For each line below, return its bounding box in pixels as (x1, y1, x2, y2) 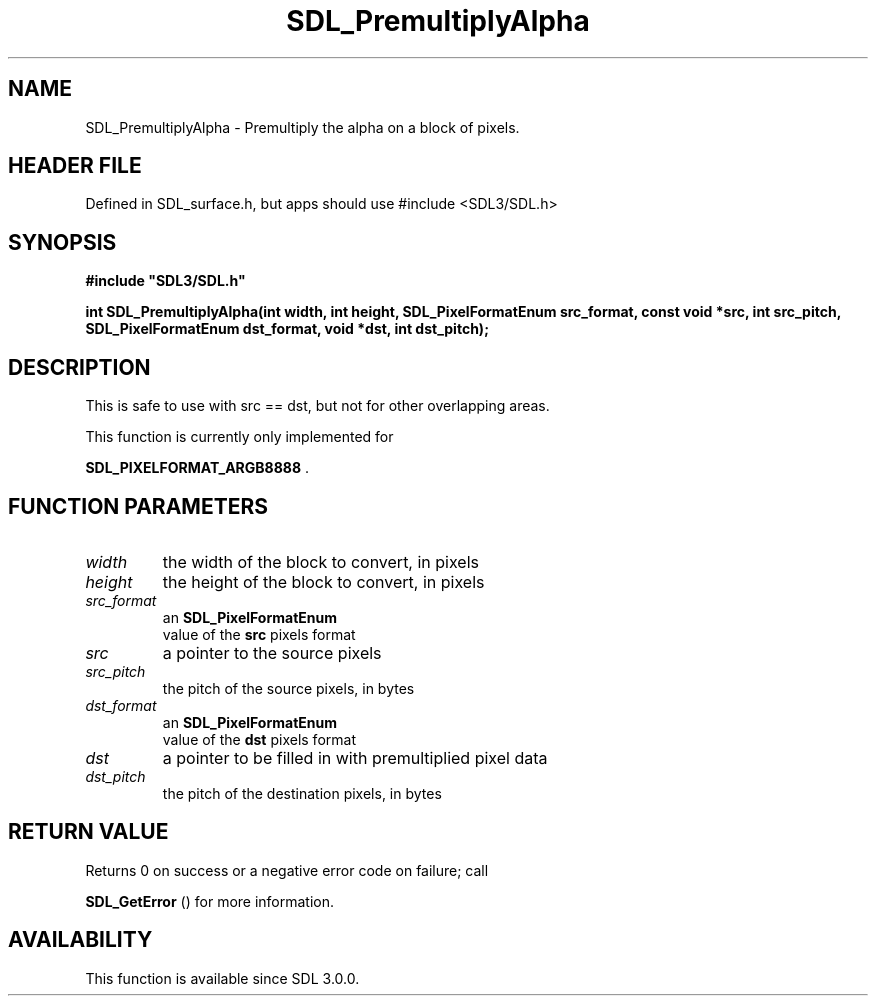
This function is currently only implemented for (85, 428, 394, 446)
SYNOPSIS (8, 229, 117, 255)
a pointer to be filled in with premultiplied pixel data (162, 747, 548, 768)
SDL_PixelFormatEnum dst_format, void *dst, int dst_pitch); (85, 320, 489, 338)
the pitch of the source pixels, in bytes (162, 679, 415, 697)
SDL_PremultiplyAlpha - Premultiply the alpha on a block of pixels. (85, 118, 520, 136)
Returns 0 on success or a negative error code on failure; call (85, 861, 489, 879)
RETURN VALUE (8, 819, 169, 845)
